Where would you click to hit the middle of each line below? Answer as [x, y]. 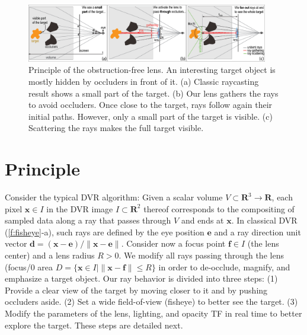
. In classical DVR [264, 220]
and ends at [202, 220]
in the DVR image [80, 208]
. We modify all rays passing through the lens [201, 255]
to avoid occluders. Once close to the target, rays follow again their [151, 105]
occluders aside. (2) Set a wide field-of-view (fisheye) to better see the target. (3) [151, 301]
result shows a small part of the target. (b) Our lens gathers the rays [153, 93]
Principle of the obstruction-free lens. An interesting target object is [152, 70]
